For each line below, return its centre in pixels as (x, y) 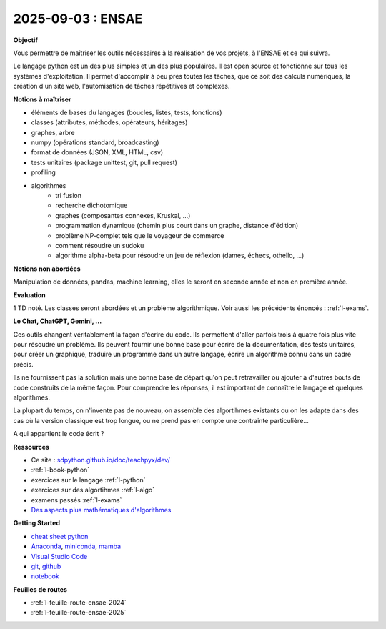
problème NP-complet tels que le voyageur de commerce (140, 235)
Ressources (31, 447)
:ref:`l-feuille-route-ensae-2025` (79, 613)
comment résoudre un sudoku (100, 245)
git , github (46, 566)
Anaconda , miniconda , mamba (76, 546)
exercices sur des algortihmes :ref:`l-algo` (93, 490)
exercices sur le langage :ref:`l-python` (88, 480)
